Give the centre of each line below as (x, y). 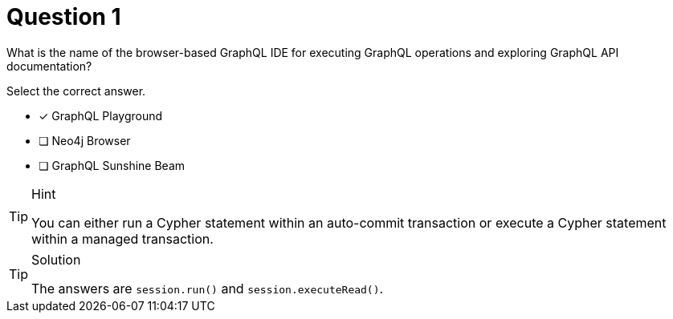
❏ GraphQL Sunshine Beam (112, 165)
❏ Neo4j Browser (85, 140)
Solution (56, 259)
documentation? (49, 66)
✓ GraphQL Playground (101, 115)
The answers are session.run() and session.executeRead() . (208, 288)
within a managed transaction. (122, 238)
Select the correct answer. (76, 91)
